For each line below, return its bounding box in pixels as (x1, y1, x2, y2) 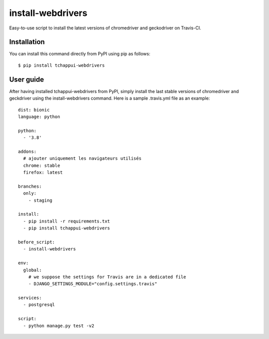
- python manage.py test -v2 (23, 323, 95, 329)
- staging (28, 197, 52, 203)
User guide (9, 75, 44, 84)
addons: (18, 148, 37, 154)
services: (18, 295, 42, 301)
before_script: (18, 239, 55, 245)
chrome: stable (23, 162, 60, 168)
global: (23, 267, 42, 273)
